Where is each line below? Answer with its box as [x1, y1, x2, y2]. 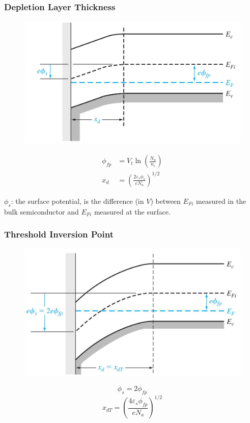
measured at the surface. [94, 206, 171, 217]
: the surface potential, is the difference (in [11, 195, 144, 206]
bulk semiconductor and [4, 206, 79, 217]
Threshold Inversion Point [4, 228, 114, 241]
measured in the [196, 195, 246, 206]
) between [150, 195, 181, 206]
